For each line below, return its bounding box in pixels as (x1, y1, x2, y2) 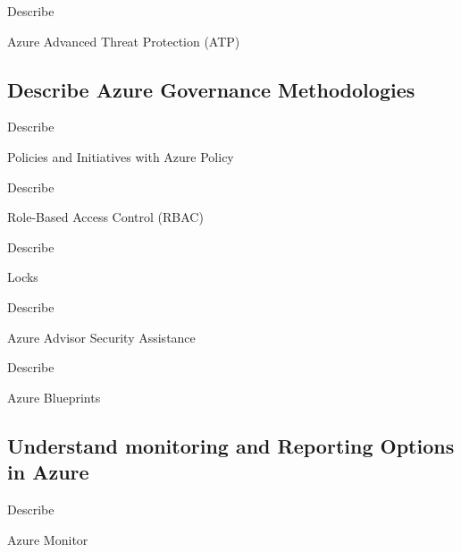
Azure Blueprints (7, 387, 101, 406)
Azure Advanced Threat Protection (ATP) (7, 31, 240, 50)
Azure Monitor (7, 530, 88, 548)
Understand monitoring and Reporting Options (7, 431, 455, 459)
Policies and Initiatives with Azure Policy (7, 147, 234, 166)
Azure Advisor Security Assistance (7, 327, 196, 346)
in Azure (7, 458, 89, 486)
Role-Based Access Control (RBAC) (7, 208, 204, 226)
